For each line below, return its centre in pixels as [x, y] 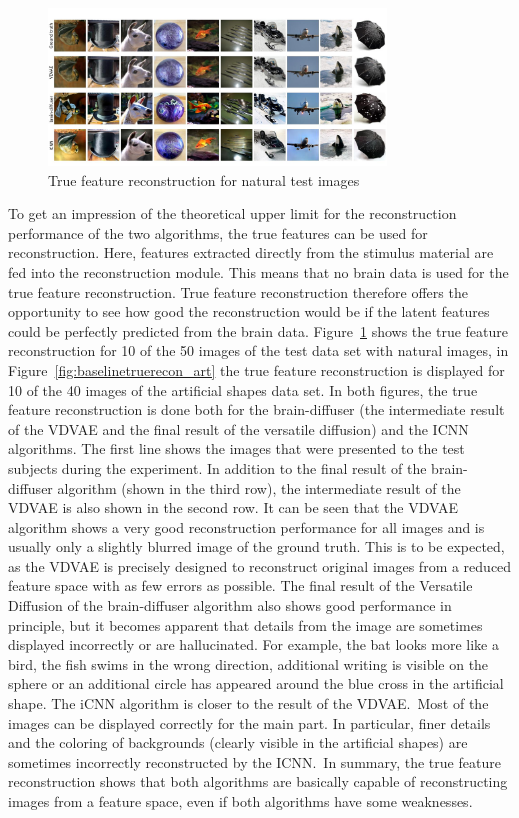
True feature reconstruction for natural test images [204, 179]
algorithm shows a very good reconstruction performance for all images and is [246, 526]
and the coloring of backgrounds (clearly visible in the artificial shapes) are [238, 742]
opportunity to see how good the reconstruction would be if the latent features [249, 311]
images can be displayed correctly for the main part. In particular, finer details [249, 722]
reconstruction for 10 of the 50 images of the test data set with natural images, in [258, 350]
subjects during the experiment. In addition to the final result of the [217, 467]
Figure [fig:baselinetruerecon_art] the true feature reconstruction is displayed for [256, 369]
